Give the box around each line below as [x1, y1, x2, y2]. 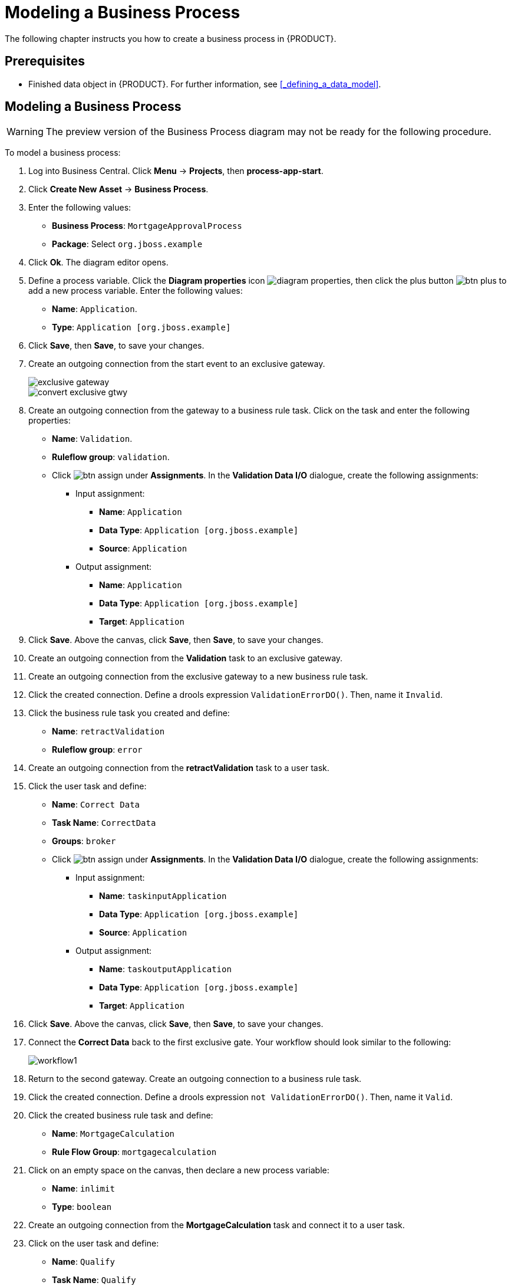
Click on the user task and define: [28, 1238, 159, 1249]
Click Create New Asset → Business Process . [28, 184, 209, 195]
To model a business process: [5, 147, 121, 158]
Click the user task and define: [28, 781, 147, 792]
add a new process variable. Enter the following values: [28, 286, 243, 296]
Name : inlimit [52, 1183, 115, 1194]
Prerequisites [5, 54, 85, 69]
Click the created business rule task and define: [28, 1110, 213, 1121]
